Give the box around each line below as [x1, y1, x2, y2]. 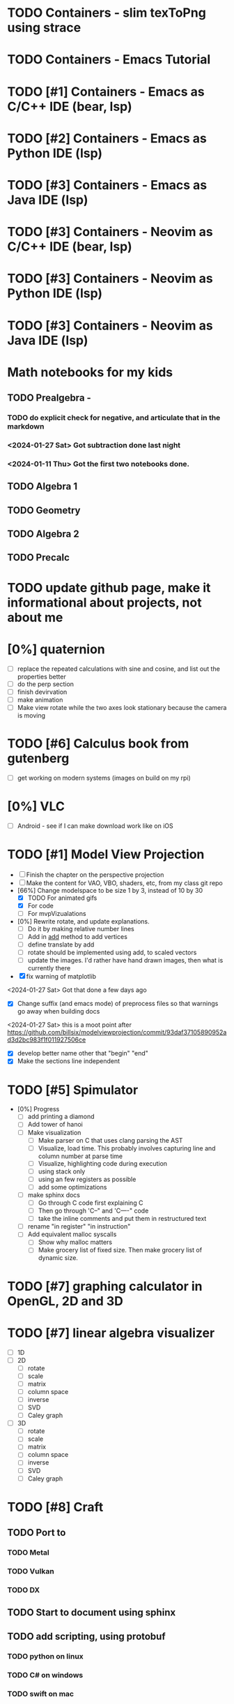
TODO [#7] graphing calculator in [7, 1278, 203, 1294]
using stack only [38, 1167, 86, 1176]
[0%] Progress [17, 1105, 60, 1113]
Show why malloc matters [38, 1238, 113, 1247]
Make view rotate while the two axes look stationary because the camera [17, 703, 227, 711]
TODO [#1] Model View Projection [7, 847, 205, 863]
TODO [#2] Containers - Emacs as [7, 131, 207, 146]
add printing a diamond [27, 1112, 95, 1121]
